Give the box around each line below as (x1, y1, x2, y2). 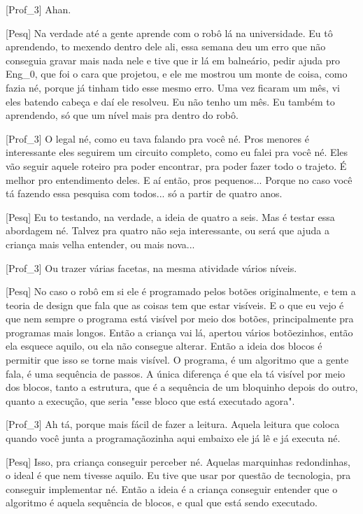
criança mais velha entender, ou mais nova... (6, 236, 195, 251)
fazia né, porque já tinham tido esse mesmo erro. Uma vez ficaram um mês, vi (6, 80, 340, 94)
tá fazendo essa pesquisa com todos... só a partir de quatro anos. (6, 186, 283, 201)
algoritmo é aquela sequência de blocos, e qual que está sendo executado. (6, 495, 318, 510)
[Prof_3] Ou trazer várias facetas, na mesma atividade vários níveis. (6, 260, 297, 275)
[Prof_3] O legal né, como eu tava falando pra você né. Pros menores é (6, 131, 309, 145)
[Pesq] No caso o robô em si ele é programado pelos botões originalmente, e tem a (6, 284, 356, 299)
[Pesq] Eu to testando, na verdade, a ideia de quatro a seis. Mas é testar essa (6, 209, 335, 224)
